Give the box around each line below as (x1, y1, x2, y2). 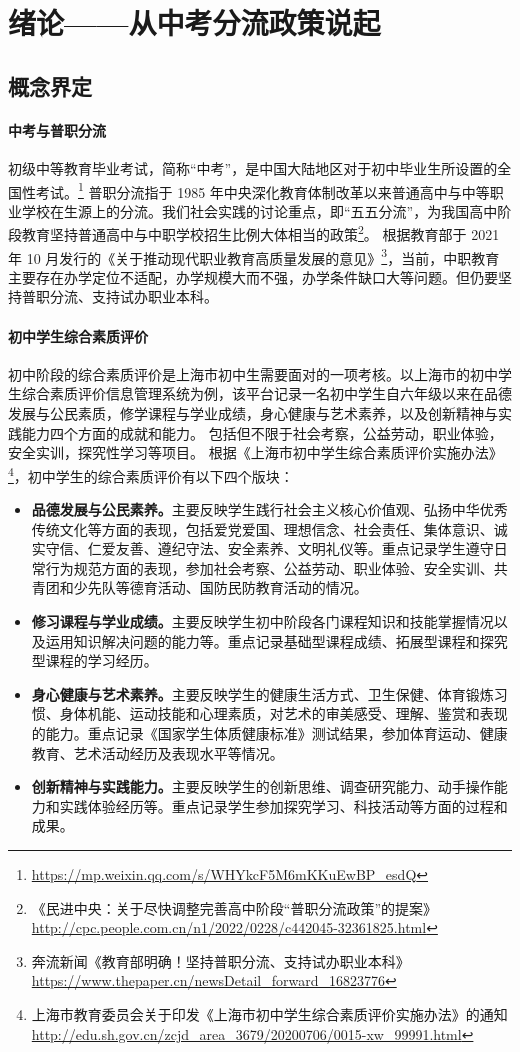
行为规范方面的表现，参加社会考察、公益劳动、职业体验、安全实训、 (45, 557, 494, 578)
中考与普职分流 (8, 119, 106, 140)
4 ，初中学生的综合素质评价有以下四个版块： (8, 462, 294, 486)
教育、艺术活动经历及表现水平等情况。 (31, 742, 284, 763)
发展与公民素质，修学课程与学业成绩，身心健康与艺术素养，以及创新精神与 (8, 403, 498, 424)
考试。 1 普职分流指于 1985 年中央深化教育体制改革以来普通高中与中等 (35, 178, 490, 202)
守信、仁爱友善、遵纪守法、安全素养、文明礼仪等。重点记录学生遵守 (45, 538, 494, 559)
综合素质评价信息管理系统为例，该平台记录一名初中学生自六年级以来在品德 (21, 383, 512, 404)
